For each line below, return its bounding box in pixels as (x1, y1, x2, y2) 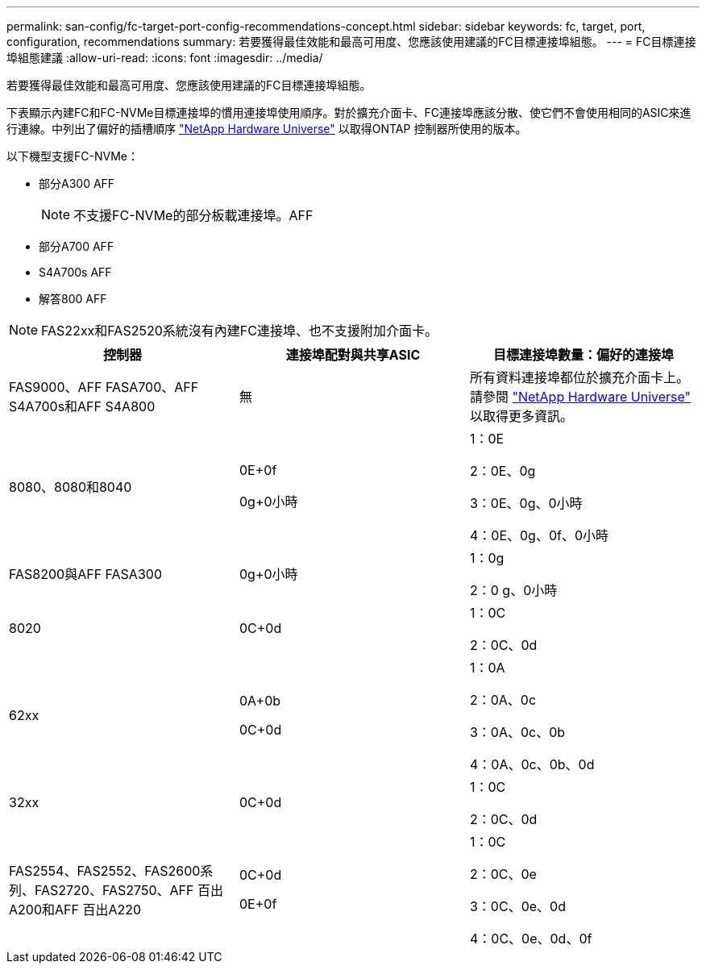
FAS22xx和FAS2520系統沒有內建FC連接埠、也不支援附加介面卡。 (41, 323, 438, 339)
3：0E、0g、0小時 (469, 495, 583, 511)
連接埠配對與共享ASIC (285, 347, 421, 363)
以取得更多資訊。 (469, 408, 573, 424)
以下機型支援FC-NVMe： (6, 149, 139, 163)
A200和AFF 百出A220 (9, 901, 142, 918)
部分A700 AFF (39, 239, 114, 253)
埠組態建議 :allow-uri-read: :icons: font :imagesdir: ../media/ (6, 51, 323, 65)
